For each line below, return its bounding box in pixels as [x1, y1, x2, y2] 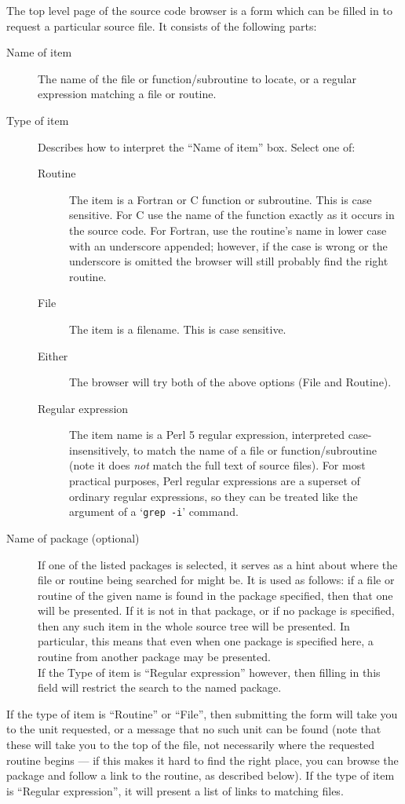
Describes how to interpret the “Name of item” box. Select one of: [38, 138, 356, 155]
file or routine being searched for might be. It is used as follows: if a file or [38, 572, 395, 588]
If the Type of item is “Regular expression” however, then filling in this [38, 663, 381, 680]
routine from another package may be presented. [38, 649, 271, 665]
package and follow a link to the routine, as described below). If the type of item [6, 767, 395, 784]
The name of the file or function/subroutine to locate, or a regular [38, 70, 356, 86]
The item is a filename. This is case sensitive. [69, 320, 286, 337]
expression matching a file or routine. [38, 86, 217, 102]
